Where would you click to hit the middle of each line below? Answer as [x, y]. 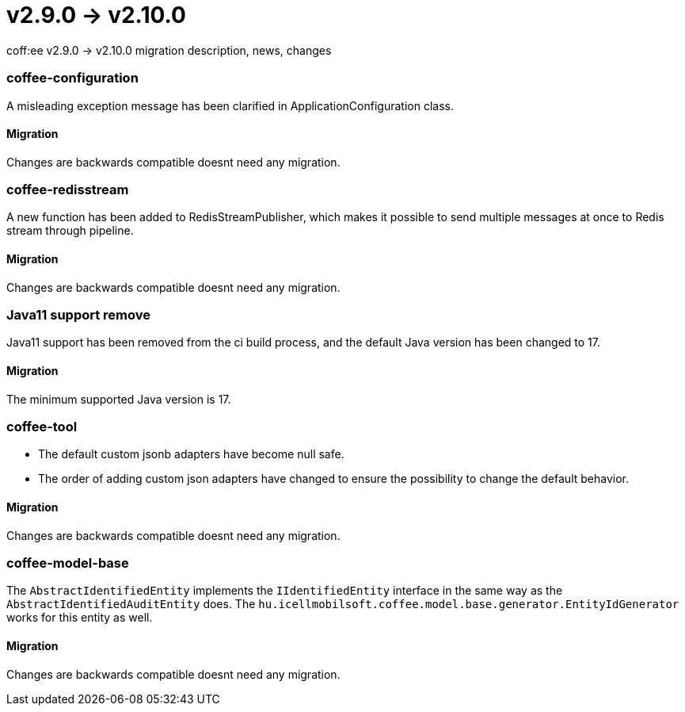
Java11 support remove [79, 315]
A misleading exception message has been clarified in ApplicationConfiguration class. [230, 105]
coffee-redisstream [68, 190]
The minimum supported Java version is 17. [119, 399]
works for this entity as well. [80, 618]
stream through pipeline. [70, 231]
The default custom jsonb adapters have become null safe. [191, 454]
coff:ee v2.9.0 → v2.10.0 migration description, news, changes [169, 50]
